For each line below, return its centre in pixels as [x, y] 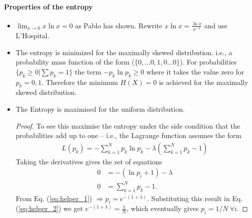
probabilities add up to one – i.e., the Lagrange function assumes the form [128, 135]
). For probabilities [208, 62]
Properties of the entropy [49, 6]
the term [88, 71]
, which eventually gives [163, 208]
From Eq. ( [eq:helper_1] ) [54, 198]
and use [216, 25]
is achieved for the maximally [204, 82]
